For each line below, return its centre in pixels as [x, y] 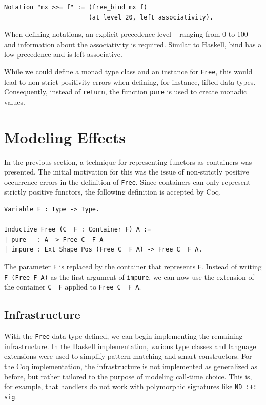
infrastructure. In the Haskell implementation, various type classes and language [130, 346]
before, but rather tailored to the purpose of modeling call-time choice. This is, [128, 376]
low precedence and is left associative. [63, 54]
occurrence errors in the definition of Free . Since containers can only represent [127, 181]
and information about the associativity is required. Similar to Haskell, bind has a [133, 44]
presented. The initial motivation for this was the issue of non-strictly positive [127, 172]
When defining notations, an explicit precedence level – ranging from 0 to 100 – [129, 34]
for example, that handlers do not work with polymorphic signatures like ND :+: [130, 386]
